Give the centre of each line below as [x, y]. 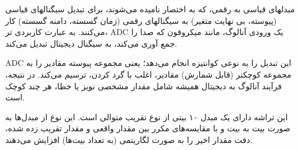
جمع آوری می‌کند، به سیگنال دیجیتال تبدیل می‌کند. [91, 43]
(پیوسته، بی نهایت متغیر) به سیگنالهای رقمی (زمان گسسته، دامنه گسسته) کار [141, 20]
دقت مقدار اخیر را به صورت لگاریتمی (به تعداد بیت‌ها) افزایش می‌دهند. [129, 139]
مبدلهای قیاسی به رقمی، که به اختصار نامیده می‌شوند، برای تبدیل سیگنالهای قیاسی [150, 9]
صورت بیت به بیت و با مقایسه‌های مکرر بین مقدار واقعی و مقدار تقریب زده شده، [148, 128]
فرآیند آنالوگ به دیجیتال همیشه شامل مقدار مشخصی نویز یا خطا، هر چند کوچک [144, 86]
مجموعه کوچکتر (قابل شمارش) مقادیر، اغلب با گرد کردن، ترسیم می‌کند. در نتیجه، [148, 74]
